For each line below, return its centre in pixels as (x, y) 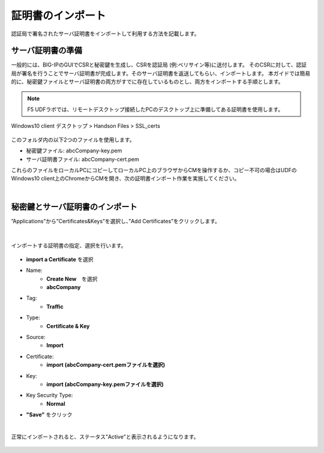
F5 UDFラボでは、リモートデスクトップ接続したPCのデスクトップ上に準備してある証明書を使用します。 (155, 109)
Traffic (55, 307)
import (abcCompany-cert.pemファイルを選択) (106, 365)
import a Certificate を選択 (60, 259)
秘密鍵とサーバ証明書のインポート (74, 207)
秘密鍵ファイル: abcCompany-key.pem (74, 151)
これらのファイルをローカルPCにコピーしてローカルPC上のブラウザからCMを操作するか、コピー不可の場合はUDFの (154, 170)
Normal (56, 403)
